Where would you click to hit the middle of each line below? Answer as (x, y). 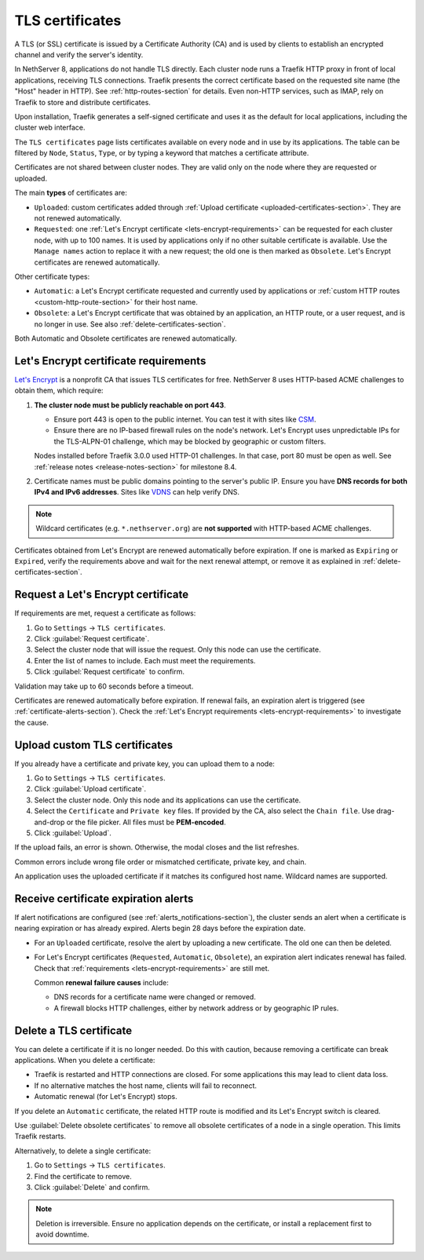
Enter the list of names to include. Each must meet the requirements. (145, 660)
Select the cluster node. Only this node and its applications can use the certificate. (168, 800)
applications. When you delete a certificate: (85, 1061)
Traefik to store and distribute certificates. (82, 102)
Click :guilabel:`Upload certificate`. (90, 789)
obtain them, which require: (59, 391)
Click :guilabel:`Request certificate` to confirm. (109, 672)
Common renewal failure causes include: (101, 982)
